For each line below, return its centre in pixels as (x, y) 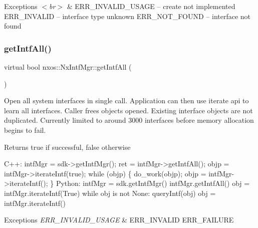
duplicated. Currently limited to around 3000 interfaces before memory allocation (129, 120)
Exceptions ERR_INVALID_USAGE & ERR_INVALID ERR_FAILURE (119, 220)
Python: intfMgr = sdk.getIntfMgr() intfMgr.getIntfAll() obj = (153, 183)
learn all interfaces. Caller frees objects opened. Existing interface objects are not (128, 110)
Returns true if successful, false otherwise (67, 147)
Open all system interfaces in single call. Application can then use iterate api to (126, 100)
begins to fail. (25, 130)
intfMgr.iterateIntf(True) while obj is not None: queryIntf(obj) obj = (110, 193)
